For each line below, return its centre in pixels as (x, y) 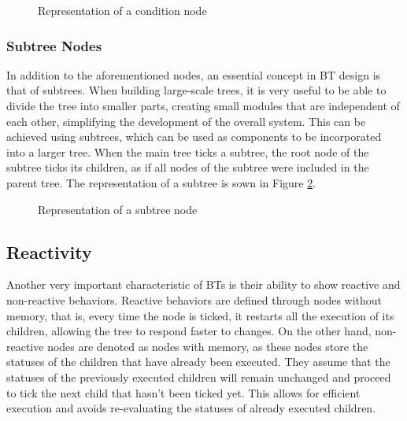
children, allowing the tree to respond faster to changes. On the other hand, (189, 331)
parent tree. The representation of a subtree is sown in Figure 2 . (161, 182)
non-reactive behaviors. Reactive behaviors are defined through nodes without (194, 299)
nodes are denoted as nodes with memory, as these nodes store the (208, 346)
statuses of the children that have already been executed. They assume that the (198, 362)
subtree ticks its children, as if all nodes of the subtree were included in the (188, 167)
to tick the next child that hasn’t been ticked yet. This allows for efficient (183, 392)
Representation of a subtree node (118, 209)
